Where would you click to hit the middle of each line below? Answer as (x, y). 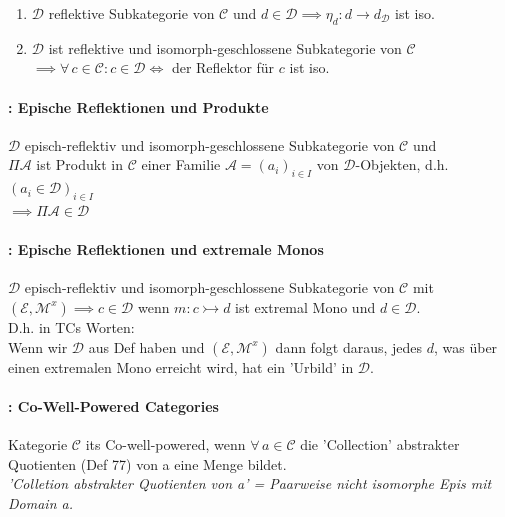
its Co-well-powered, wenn (165, 443)
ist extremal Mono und (305, 306)
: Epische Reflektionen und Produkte (138, 106)
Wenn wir (38, 346)
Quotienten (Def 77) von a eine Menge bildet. (147, 463)
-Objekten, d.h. (402, 164)
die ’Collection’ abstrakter (380, 443)
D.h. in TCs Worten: (71, 326)
